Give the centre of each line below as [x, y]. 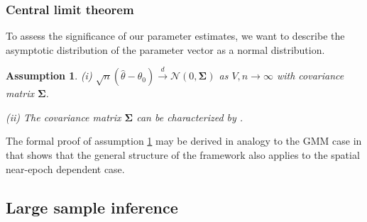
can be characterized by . [190, 117]
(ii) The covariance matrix [64, 117]
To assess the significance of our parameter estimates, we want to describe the [175, 36]
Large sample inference [92, 207]
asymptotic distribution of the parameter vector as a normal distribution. [165, 49]
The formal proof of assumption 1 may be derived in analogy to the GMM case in [184, 141]
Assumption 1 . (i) [49, 76]
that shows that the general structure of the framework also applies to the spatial [183, 154]
